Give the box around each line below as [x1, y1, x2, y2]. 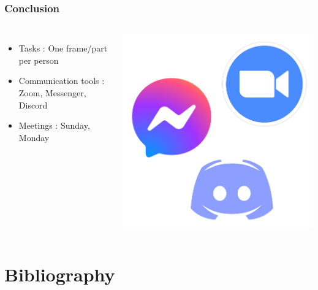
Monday [18, 131, 50, 143]
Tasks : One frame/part [18, 42, 108, 55]
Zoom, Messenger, [18, 86, 86, 99]
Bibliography [4, 261, 115, 286]
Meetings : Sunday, [18, 119, 90, 132]
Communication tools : [18, 74, 105, 87]
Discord [18, 98, 48, 111]
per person [18, 53, 59, 66]
